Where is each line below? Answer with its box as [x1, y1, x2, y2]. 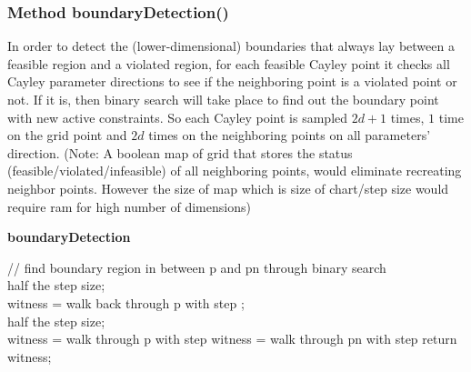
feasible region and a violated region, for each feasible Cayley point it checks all [7, 54, 450, 73]
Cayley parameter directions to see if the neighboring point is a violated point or [7, 72, 457, 91]
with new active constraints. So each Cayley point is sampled [7, 107, 348, 126]
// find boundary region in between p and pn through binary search [7, 257, 386, 276]
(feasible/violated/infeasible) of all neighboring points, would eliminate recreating [7, 161, 462, 180]
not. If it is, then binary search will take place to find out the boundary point [7, 90, 439, 108]
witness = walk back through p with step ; [7, 293, 245, 312]
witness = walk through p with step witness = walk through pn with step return [7, 329, 457, 348]
